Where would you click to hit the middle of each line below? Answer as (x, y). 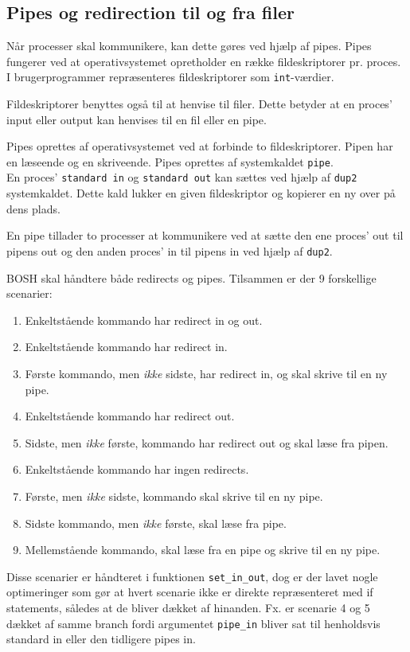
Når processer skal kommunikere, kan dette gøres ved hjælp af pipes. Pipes (189, 46)
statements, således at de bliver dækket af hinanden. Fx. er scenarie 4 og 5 (188, 607)
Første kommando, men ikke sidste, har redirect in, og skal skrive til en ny (206, 373)
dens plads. (33, 208)
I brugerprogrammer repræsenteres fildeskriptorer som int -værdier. (170, 77)
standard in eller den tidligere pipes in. (101, 639)
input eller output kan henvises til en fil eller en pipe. (137, 119)
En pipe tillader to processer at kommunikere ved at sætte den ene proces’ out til (205, 235)
